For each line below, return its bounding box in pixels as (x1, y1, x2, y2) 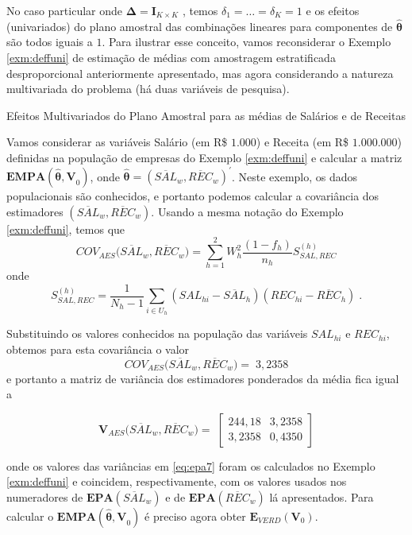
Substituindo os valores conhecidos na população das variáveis (6, 325, 308, 342)
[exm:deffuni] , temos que (6, 220, 125, 237)
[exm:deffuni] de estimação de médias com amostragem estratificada (6, 49, 336, 65)
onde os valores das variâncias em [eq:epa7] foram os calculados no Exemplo (6, 457, 375, 474)
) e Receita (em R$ (256, 134, 349, 150)
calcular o (6, 507, 54, 524)
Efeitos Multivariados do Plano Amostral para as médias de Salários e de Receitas (6, 107, 406, 123)
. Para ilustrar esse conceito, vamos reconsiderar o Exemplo (102, 33, 391, 50)
